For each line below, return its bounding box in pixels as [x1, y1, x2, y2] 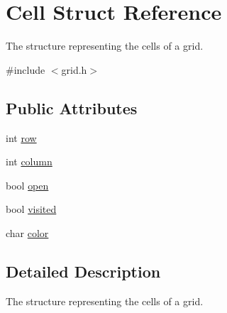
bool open [6, 177, 49, 192]
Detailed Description [6, 260, 161, 282]
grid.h [61, 62, 87, 77]
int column [6, 154, 52, 169]
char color [6, 225, 49, 240]
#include [6, 62, 45, 77]
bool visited [6, 202, 57, 216]
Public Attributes [6, 97, 138, 119]
